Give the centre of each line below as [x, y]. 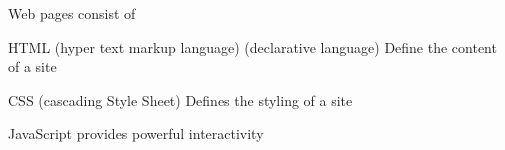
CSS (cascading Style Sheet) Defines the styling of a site [180, 99]
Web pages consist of [72, 13]
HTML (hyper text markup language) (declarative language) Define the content [252, 46]
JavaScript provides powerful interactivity [136, 133]
